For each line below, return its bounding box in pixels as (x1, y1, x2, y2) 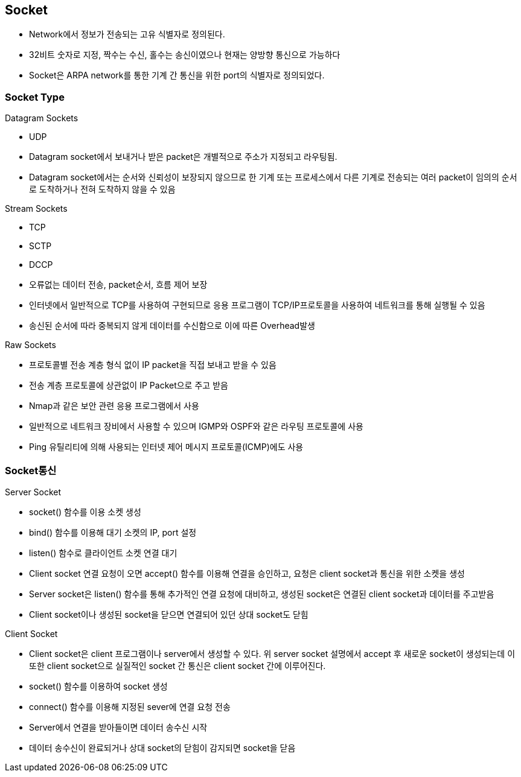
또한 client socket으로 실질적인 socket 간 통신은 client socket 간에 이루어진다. (29, 660, 326, 671)
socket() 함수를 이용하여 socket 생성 (29, 680, 168, 691)
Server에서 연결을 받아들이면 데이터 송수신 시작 (29, 721, 208, 732)
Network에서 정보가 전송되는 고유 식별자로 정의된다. (29, 29, 225, 40)
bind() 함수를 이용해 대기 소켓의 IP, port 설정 (29, 527, 197, 538)
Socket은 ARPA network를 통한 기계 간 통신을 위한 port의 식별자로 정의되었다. (29, 70, 325, 81)
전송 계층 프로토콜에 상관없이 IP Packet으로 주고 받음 (29, 380, 228, 391)
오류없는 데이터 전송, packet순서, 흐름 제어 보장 (29, 279, 208, 290)
